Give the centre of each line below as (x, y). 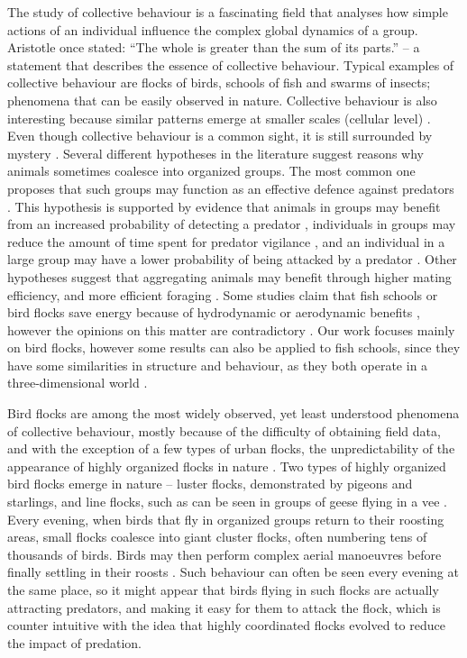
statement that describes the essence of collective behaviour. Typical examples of (231, 64)
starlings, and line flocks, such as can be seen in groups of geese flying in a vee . (227, 502)
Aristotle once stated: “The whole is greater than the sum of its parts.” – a (214, 47)
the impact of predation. (75, 642)
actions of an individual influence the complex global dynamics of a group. (213, 29)
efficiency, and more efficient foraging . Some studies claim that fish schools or (223, 294)
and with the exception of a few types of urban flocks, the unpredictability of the (231, 448)
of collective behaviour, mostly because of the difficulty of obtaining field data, (224, 430)
